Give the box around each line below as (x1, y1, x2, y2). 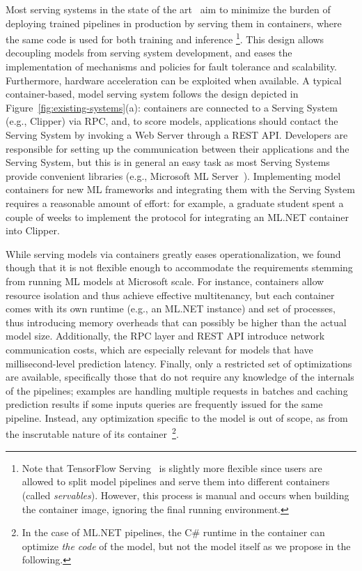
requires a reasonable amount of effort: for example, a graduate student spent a (6, 195, 344, 210)
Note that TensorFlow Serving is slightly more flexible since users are (22, 460, 322, 475)
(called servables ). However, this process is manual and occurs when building (22, 487, 349, 502)
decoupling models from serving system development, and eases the (6, 45, 292, 60)
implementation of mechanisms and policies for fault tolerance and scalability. (6, 59, 338, 74)
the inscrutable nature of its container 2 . (6, 425, 179, 441)
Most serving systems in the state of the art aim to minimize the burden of (6, 2, 331, 16)
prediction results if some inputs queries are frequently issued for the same (6, 397, 323, 411)
